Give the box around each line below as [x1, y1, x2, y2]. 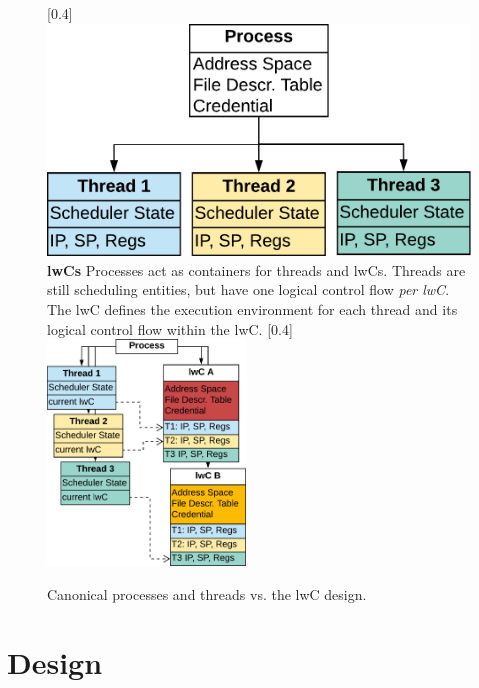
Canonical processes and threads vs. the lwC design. [47, 583, 367, 604]
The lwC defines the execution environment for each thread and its [47, 299, 458, 320]
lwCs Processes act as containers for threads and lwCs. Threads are [47, 259, 466, 280]
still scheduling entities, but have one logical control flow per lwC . [47, 279, 450, 300]
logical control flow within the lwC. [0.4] [47, 318, 293, 339]
